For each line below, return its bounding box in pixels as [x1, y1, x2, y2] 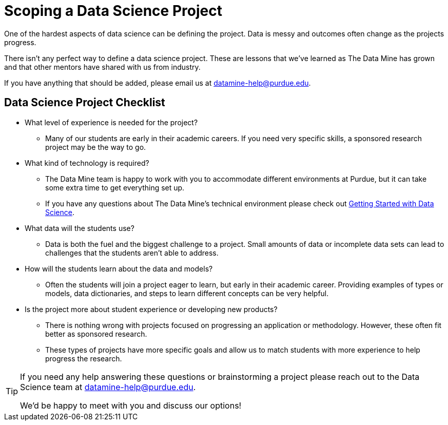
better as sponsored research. [45, 329, 147, 338]
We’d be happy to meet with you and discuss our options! [20, 400, 242, 411]
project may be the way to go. [45, 142, 146, 151]
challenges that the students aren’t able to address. [45, 248, 219, 257]
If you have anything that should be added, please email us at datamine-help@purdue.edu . [4, 78, 311, 87]
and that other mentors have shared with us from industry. [4, 62, 201, 71]
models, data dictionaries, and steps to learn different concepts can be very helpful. [45, 288, 329, 298]
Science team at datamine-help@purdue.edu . [20, 381, 196, 392]
